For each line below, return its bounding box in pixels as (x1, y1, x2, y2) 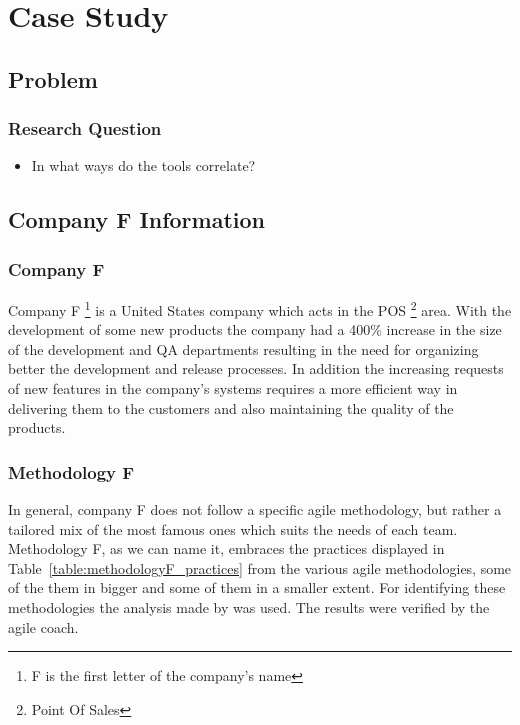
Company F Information (8, 204, 265, 235)
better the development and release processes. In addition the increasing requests (8, 358, 504, 379)
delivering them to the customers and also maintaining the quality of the (8, 397, 454, 418)
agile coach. (8, 616, 79, 637)
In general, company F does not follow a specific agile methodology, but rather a (8, 499, 502, 519)
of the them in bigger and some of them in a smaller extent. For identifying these (8, 577, 506, 598)
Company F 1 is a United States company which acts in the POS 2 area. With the (8, 296, 512, 320)
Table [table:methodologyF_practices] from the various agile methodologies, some (8, 557, 512, 578)
